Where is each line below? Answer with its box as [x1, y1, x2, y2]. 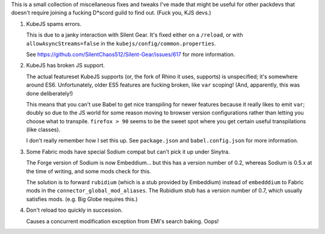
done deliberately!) [26, 90, 73, 97]
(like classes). [26, 126, 61, 134]
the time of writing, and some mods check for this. [26, 167, 152, 174]
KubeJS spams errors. [26, 20, 82, 27]
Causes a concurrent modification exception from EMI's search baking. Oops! [26, 217, 219, 225]
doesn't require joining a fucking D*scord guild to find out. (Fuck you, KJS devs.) [11, 9, 212, 16]
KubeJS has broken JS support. [26, 62, 105, 69]
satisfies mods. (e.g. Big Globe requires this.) [26, 196, 138, 203]
